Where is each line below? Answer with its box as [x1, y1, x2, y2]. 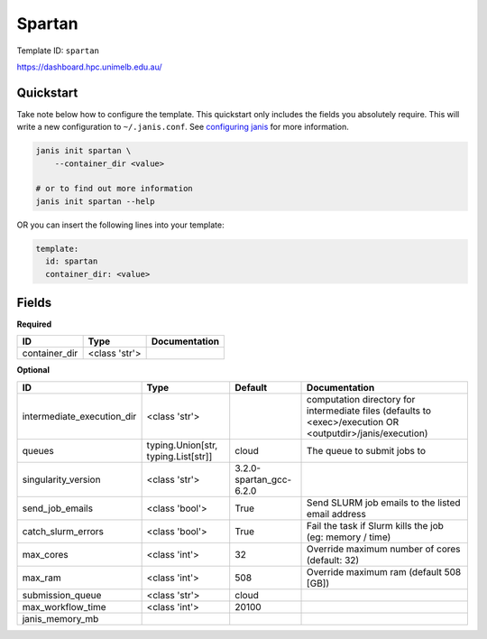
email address [307, 507, 367, 520]
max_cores [22, 548, 69, 560]
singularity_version [22, 473, 101, 486]
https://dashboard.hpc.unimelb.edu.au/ [16, 61, 162, 72]
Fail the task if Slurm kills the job [307, 519, 444, 532]
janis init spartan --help [35, 196, 155, 207]
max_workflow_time [22, 600, 107, 613]
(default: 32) [307, 553, 360, 566]
